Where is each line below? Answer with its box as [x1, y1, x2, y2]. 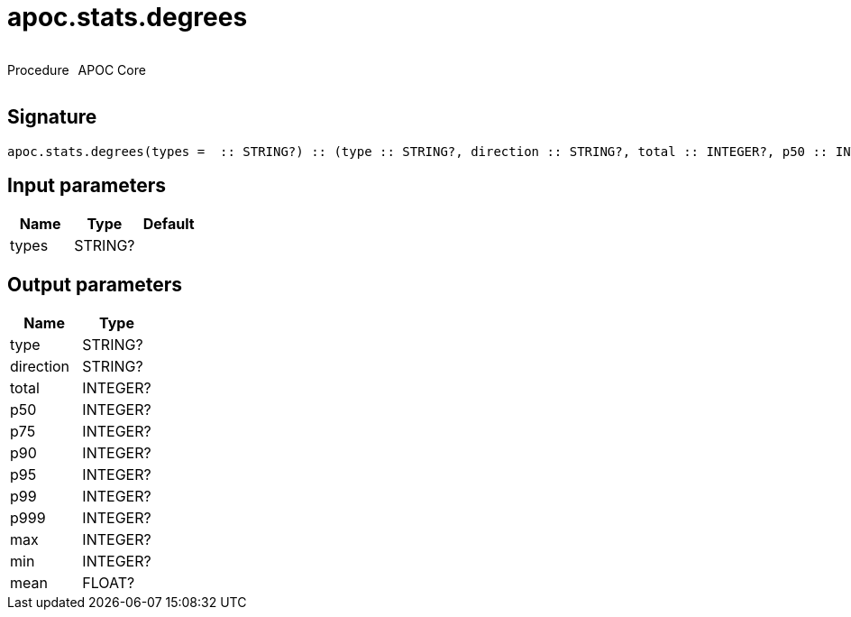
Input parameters [7, 174, 167, 198]
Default [142, 215, 195, 234]
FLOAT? [82, 574, 135, 593]
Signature [7, 106, 97, 129]
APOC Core [78, 61, 146, 78]
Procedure [7, 61, 69, 78]
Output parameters [7, 272, 182, 296]
